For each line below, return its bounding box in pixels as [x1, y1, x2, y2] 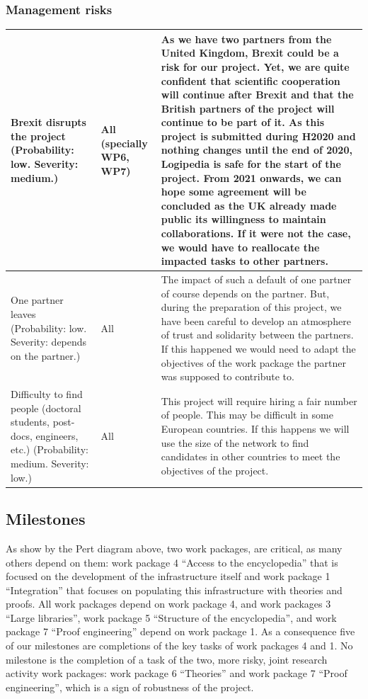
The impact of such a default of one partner [161, 272, 352, 287]
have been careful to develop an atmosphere [161, 313, 351, 328]
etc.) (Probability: [11, 442, 88, 457]
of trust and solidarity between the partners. [161, 327, 354, 342]
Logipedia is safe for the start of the [161, 157, 341, 171]
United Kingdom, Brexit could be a [161, 45, 339, 60]
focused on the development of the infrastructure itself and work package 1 [6, 569, 330, 584]
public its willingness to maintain [161, 212, 326, 227]
